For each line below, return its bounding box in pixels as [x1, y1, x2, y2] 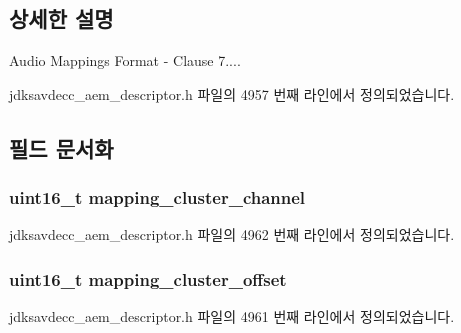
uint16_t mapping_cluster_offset [9, 266, 287, 291]
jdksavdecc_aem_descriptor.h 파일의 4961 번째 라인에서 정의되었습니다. [9, 306, 455, 327]
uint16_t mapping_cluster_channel [9, 185, 306, 210]
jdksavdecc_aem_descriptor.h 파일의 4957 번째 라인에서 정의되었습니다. [9, 83, 455, 104]
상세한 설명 [9, 3, 114, 34]
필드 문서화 [9, 132, 114, 163]
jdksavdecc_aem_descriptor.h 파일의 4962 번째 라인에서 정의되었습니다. [9, 224, 455, 245]
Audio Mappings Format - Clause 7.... [9, 50, 241, 71]
